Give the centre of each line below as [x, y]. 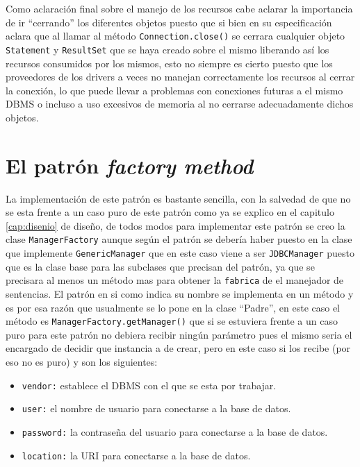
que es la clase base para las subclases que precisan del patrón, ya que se [160, 266]
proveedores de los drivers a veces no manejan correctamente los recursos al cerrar [180, 77]
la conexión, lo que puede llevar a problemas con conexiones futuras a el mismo [174, 90]
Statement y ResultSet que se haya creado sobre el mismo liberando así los [167, 49]
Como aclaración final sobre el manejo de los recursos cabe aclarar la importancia [179, 8]
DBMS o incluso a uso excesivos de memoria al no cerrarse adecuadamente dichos [180, 104]
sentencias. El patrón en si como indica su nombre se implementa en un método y [180, 293]
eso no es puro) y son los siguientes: [82, 361]
